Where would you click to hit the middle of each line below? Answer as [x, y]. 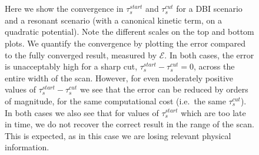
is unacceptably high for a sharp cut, [71, 66]
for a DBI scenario [209, 9]
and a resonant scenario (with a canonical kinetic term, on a [113, 20]
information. [27, 147]
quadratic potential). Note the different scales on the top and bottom [129, 32]
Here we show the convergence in [64, 9]
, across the [214, 66]
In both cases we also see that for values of [82, 112]
